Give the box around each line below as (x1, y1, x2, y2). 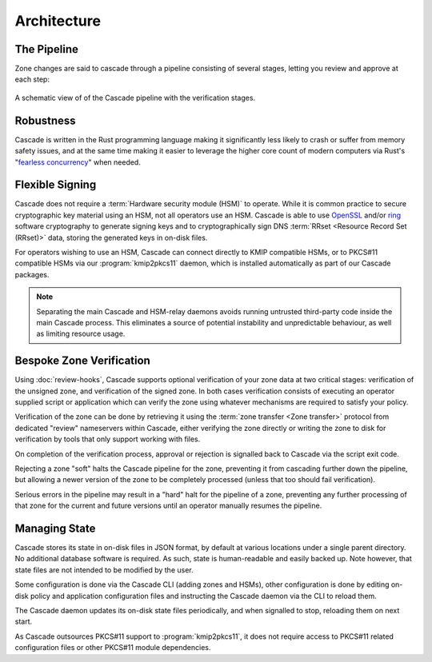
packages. (14, 269, 50, 279)
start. (14, 616, 33, 627)
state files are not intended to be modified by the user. (14, 564, 194, 575)
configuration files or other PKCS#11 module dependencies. (14, 643, 211, 652)
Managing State (14, 521, 96, 535)
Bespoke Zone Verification (14, 354, 151, 368)
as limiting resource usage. (36, 329, 126, 339)
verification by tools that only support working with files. (14, 434, 201, 444)
